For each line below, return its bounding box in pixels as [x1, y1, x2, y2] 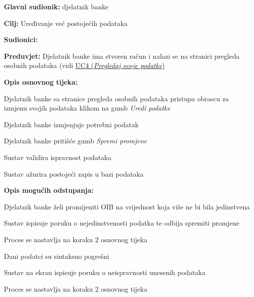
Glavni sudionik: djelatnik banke [4, 1, 108, 11]
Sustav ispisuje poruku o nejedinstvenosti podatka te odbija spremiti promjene [4, 218, 240, 228]
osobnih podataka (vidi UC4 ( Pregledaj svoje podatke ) [4, 60, 165, 70]
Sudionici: [4, 34, 38, 45]
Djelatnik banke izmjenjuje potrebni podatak [4, 119, 139, 129]
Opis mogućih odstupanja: [4, 185, 94, 195]
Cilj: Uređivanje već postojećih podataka [4, 18, 127, 28]
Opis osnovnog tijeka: [4, 76, 78, 87]
